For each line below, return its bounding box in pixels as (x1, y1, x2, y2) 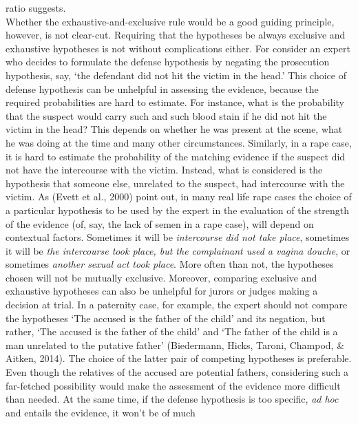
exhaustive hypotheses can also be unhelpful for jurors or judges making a (6, 284, 318, 298)
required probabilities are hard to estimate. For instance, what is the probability (6, 95, 344, 109)
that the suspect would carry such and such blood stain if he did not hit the (6, 108, 327, 123)
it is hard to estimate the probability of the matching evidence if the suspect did (6, 149, 346, 163)
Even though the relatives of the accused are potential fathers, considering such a (6, 365, 349, 379)
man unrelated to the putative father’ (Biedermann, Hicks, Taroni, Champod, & (6, 337, 345, 352)
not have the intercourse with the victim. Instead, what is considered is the (6, 162, 323, 177)
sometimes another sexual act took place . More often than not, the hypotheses (6, 257, 334, 271)
